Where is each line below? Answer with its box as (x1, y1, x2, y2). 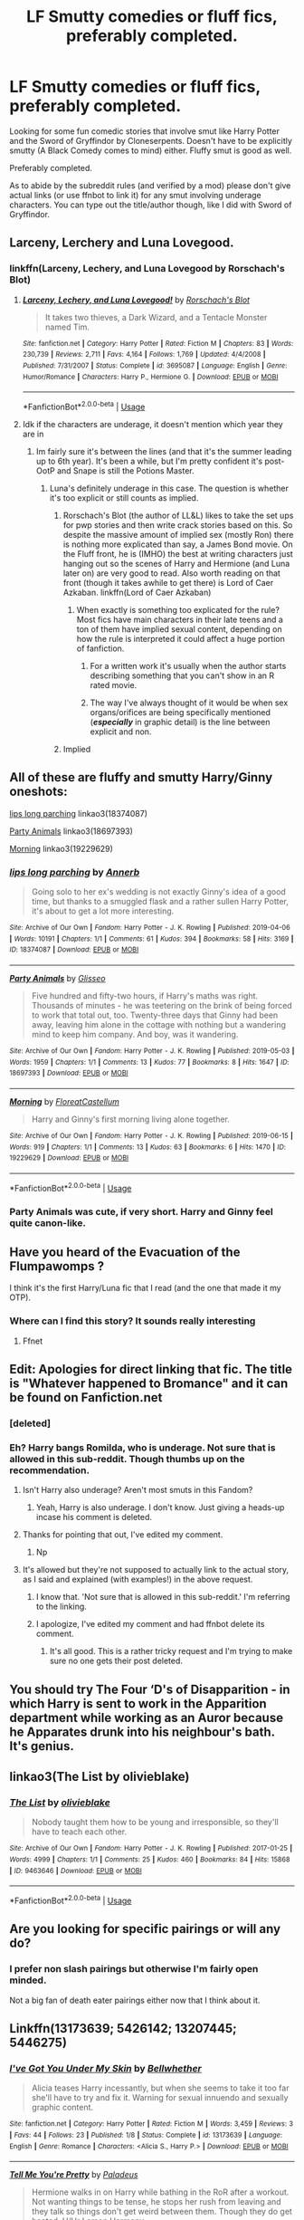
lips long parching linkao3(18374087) (9, 808, 147, 818)
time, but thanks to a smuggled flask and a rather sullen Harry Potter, (31, 896, 290, 907)
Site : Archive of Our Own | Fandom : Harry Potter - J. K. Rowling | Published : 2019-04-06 (9, 923, 291, 933)
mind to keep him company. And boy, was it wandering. (31, 1029, 239, 1039)
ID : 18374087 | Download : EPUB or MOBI (9, 945, 139, 954)
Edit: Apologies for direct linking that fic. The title (9, 1362, 292, 1377)
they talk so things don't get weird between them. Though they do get (31, 2206, 292, 2217)
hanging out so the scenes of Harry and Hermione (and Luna (62, 558, 290, 569)
